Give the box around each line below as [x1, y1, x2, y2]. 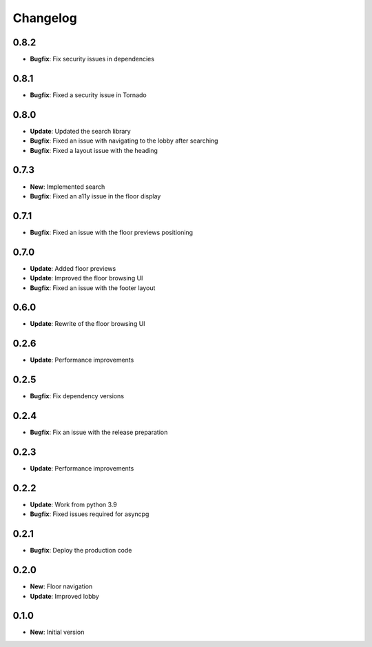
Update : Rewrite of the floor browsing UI [30, 320, 145, 328]
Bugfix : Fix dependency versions [30, 392, 124, 400]
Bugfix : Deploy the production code [30, 546, 132, 555]
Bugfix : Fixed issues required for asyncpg [30, 510, 149, 518]
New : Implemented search [30, 183, 105, 191]
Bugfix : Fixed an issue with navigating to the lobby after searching [30, 136, 218, 145]
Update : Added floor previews [30, 264, 116, 272]
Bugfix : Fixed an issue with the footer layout [30, 283, 156, 292]
